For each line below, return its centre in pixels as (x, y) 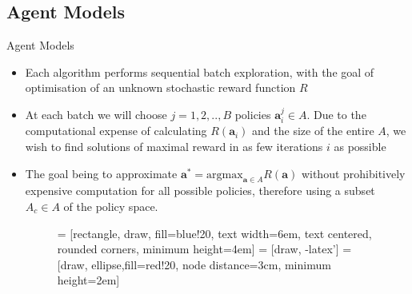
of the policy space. (111, 206)
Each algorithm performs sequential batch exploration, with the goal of (200, 72)
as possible (360, 146)
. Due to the (336, 114)
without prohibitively (353, 173)
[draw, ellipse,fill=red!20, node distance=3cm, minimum (194, 264)
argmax (225, 175)
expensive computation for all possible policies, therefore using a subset (200, 191)
